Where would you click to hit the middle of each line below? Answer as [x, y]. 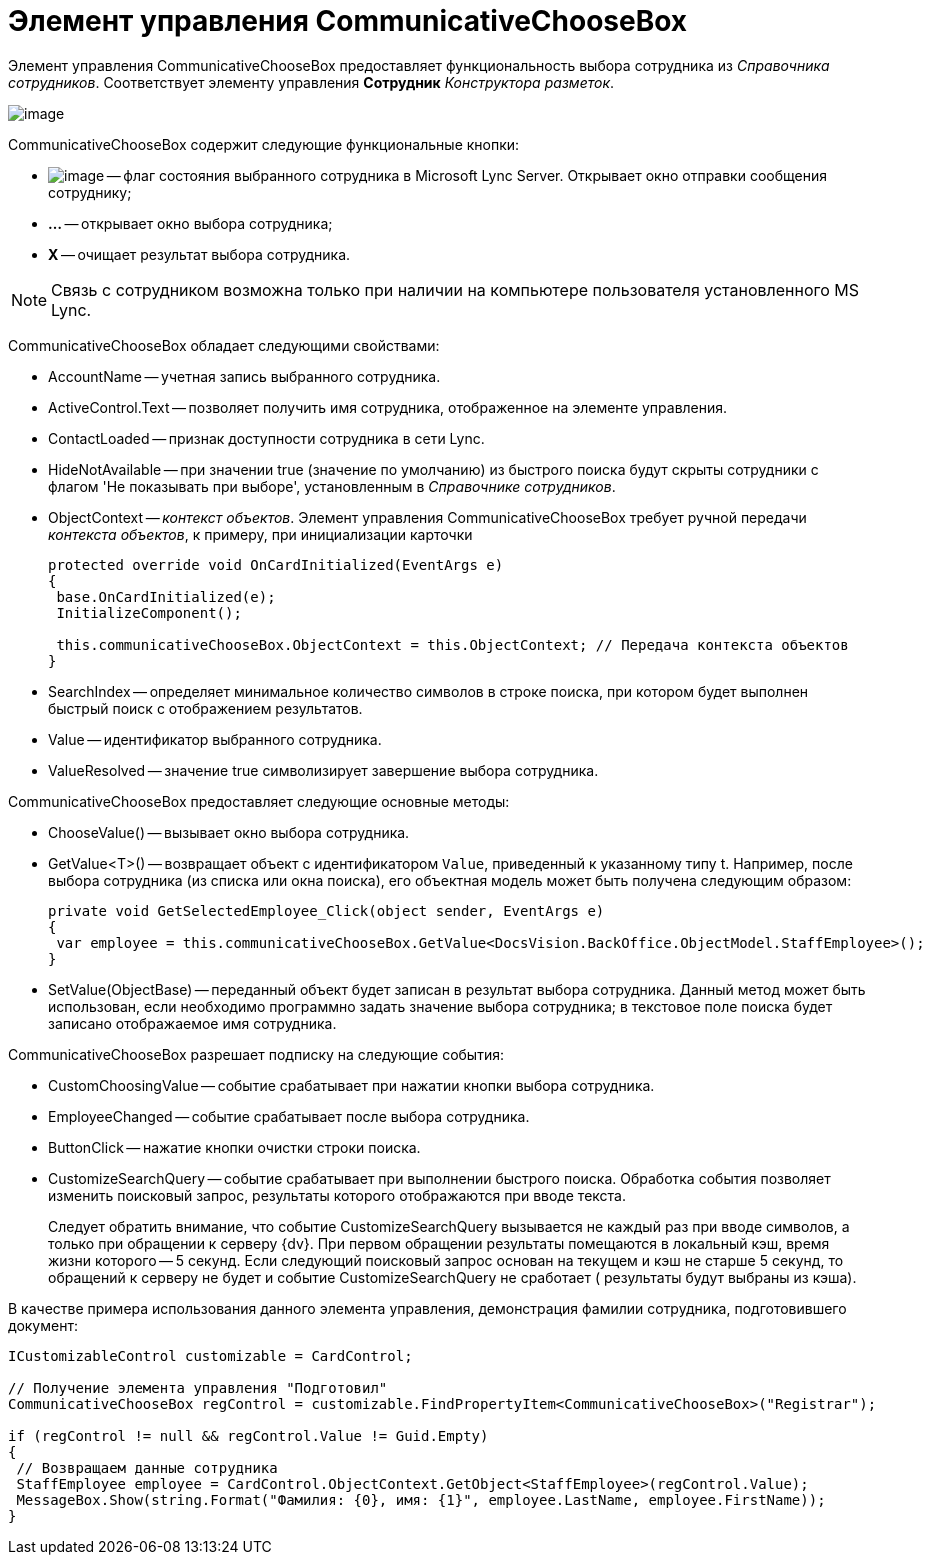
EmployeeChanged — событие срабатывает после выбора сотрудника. [289, 1116]
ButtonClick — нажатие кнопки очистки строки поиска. [234, 1147]
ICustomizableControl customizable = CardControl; [210, 1355]
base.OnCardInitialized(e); [166, 596]
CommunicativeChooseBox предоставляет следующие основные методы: [259, 801]
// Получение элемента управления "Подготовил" [198, 1387]
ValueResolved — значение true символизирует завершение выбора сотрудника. [323, 770]
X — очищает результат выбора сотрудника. [199, 254]
